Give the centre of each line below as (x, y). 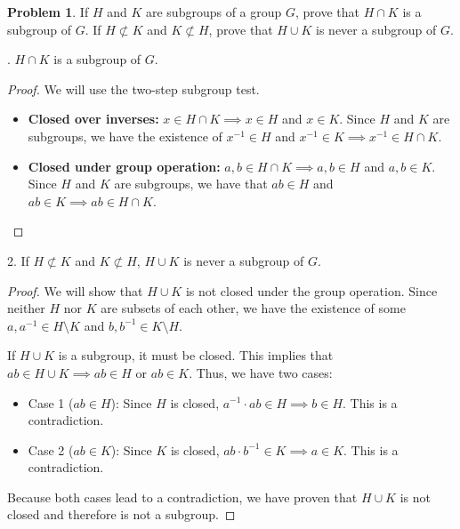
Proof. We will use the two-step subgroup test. (133, 88)
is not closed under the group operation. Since (311, 290)
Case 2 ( (51, 449)
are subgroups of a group (214, 12)
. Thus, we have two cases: (261, 372)
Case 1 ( (51, 402)
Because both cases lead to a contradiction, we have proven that (182, 497)
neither (26, 308)
